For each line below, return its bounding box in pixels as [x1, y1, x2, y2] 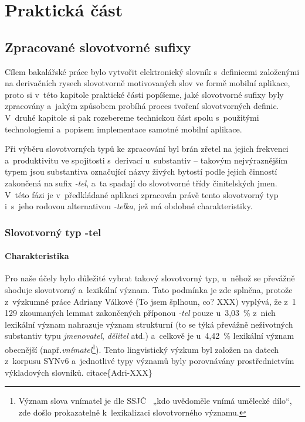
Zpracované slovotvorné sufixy [5, 38, 191, 56]
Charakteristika [5, 250, 69, 262]
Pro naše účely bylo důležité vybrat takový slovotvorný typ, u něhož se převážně [5, 272, 295, 284]
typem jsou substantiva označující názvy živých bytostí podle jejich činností [5, 165, 277, 178]
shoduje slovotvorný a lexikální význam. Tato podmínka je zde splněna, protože [5, 283, 293, 295]
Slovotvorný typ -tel [5, 224, 101, 239]
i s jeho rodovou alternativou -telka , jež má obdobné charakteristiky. [5, 200, 253, 212]
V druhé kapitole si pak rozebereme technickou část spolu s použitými [5, 111, 259, 123]
